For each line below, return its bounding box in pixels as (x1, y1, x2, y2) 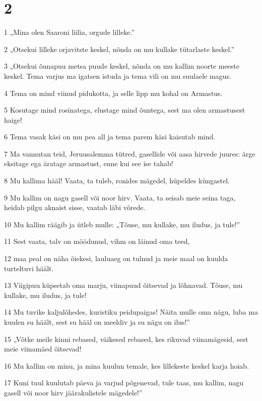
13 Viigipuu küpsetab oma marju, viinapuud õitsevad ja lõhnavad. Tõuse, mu (4, 280, 243, 290)
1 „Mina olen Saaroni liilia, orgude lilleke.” (4, 27, 135, 37)
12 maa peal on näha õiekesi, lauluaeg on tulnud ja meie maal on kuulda (4, 253, 228, 264)
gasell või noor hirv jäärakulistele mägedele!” (4, 387, 143, 397)
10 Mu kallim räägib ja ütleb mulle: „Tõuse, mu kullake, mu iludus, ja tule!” (4, 219, 240, 229)
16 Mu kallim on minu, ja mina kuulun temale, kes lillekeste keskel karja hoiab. (4, 360, 249, 371)
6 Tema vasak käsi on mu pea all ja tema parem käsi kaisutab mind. (4, 131, 216, 142)
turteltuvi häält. (4, 263, 54, 273)
